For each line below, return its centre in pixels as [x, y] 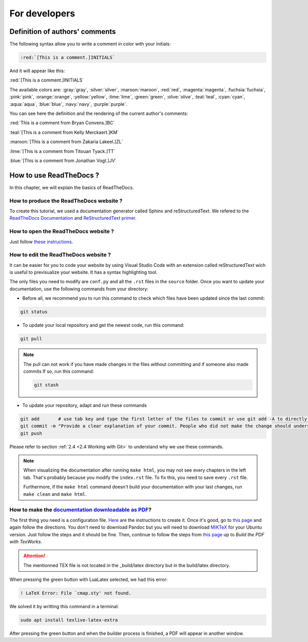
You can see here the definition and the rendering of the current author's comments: [99, 113]
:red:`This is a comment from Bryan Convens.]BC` [62, 123]
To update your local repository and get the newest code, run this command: [103, 325]
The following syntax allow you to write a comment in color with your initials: [90, 44]
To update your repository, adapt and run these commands [85, 405]
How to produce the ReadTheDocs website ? [66, 201]
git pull [31, 339]
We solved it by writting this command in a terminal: [64, 607]
